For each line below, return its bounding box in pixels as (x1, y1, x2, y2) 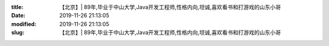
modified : (11, 20, 37, 27)
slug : (11, 29, 24, 36)
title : (11, 4, 24, 10)
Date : (11, 12, 26, 19)
